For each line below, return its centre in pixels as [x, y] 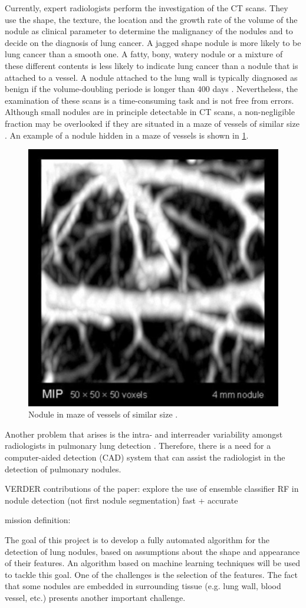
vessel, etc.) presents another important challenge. [95, 597]
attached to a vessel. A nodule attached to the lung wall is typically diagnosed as [151, 77]
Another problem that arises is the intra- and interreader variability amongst [144, 434]
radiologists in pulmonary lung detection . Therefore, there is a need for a [138, 446]
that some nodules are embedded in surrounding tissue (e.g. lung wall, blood [143, 586]
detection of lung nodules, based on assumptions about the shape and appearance [152, 551]
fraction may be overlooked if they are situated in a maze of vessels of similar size [152, 123]
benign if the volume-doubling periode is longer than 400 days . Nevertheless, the [152, 89]
